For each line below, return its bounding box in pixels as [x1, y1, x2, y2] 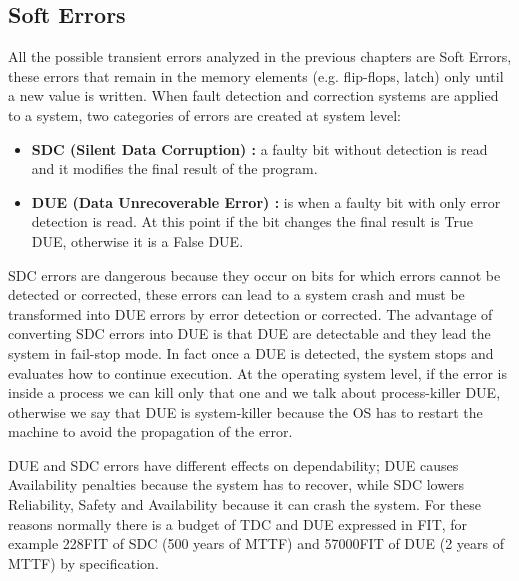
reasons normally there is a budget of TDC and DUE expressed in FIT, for [8, 513, 468, 534]
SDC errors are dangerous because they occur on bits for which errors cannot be [8, 264, 501, 285]
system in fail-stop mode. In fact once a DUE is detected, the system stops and [8, 342, 494, 363]
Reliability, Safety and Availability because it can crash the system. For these [8, 494, 481, 515]
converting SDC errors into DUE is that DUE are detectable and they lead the [8, 323, 491, 344]
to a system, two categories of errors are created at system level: [8, 104, 401, 125]
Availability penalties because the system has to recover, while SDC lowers [8, 474, 465, 495]
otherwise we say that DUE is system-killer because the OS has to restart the [8, 401, 483, 422]
